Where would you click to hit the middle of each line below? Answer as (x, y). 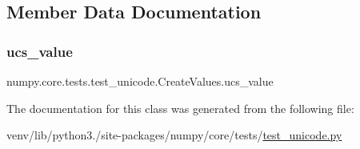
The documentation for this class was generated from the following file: (180, 108)
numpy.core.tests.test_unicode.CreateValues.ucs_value (140, 81)
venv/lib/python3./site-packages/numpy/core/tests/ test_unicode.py (174, 135)
